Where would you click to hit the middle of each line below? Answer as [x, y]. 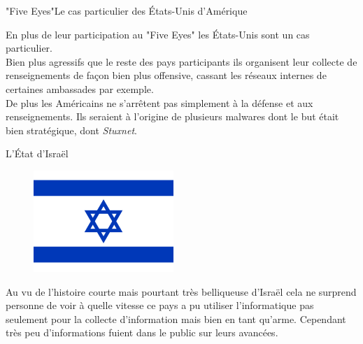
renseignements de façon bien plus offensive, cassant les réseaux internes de [166, 75]
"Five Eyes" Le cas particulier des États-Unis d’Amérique [127, 10]
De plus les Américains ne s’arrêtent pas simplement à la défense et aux [159, 102]
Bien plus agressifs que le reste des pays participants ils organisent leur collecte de [181, 61]
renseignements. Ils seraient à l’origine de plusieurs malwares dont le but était [172, 116]
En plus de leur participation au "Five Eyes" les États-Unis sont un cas [158, 34]
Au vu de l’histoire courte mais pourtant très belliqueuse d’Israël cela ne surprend [181, 291]
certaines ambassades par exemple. [80, 88]
